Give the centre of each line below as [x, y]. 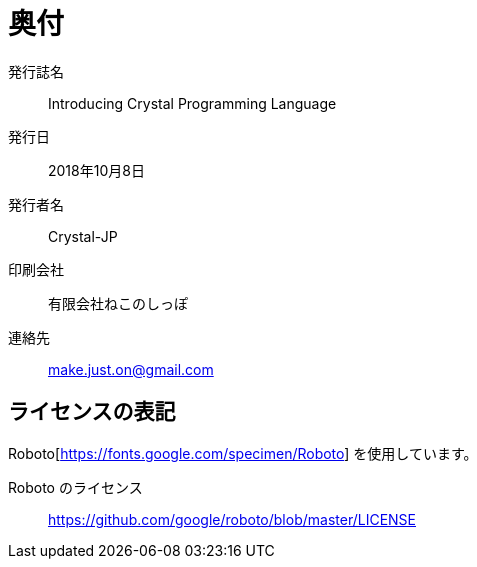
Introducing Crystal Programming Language [192, 103]
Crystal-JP [83, 236]
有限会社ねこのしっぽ [118, 303]
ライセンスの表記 [92, 412]
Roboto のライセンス [75, 487]
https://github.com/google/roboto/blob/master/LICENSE [232, 519]
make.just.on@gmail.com [131, 369]
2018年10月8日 [96, 170]
